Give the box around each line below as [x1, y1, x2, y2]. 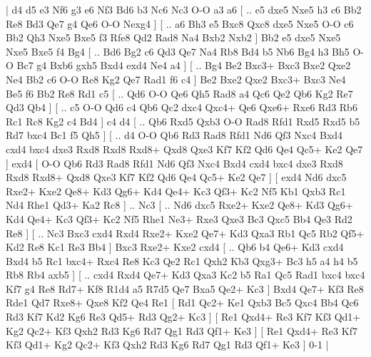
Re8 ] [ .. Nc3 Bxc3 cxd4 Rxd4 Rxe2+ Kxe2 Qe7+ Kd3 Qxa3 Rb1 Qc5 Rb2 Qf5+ [6, 225, 365, 240]
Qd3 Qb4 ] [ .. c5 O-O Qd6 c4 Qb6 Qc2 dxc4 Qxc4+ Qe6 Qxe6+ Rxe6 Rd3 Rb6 [6, 100, 357, 115]
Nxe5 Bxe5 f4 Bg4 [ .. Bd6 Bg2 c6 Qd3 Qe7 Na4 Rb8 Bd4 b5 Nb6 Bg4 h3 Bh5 [6, 43, 350, 58]
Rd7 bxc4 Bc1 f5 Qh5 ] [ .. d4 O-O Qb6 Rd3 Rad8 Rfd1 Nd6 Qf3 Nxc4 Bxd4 [6, 128, 343, 143]
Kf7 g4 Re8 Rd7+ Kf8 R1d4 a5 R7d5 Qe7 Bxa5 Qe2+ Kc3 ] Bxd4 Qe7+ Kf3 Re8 [6, 281, 364, 296]
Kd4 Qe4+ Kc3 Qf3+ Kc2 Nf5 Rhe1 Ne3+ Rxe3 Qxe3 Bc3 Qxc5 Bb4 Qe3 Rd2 [6, 211, 352, 226]
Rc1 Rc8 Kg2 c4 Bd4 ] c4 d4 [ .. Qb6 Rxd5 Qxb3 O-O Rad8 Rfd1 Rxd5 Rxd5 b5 [6, 113, 360, 128]
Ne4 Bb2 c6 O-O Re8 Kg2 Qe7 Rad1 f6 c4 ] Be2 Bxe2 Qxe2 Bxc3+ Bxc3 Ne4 [6, 71, 346, 86]
